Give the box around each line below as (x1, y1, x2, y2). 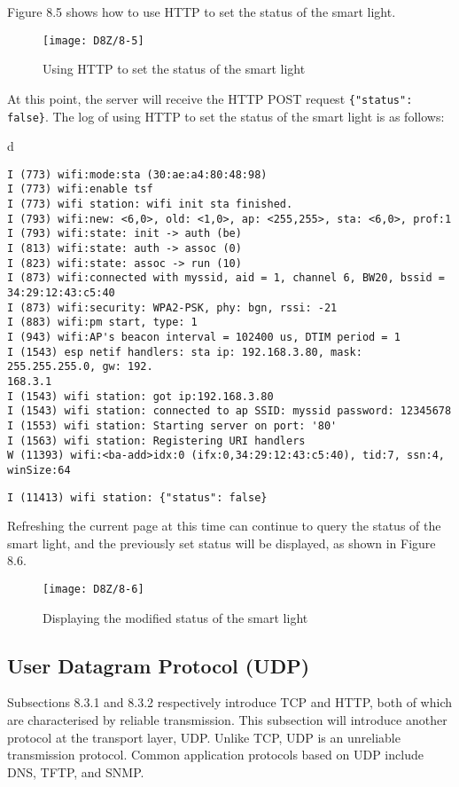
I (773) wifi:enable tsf (7, 183, 153, 196)
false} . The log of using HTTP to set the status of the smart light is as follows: (7, 106, 445, 125)
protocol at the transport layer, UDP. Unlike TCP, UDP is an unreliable (7, 728, 401, 746)
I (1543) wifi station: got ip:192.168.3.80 (7, 390, 274, 403)
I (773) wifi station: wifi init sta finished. (7, 198, 293, 211)
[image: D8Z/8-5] (43, 34, 144, 47)
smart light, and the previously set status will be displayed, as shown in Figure (7, 533, 436, 552)
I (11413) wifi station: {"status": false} (7, 491, 268, 504)
